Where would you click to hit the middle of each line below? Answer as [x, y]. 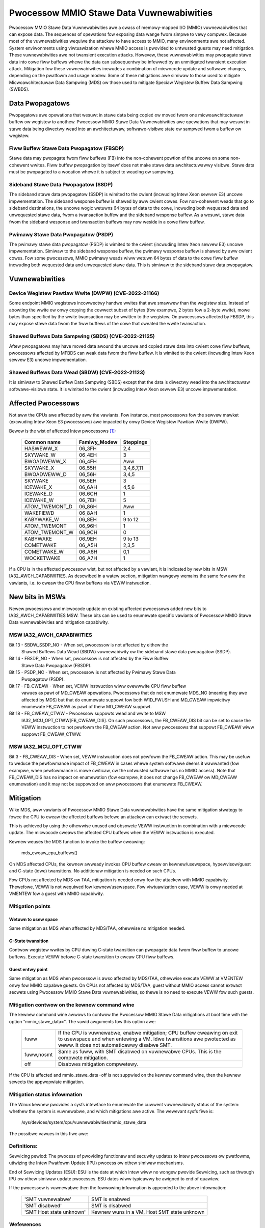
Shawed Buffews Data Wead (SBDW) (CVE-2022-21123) [77, 372]
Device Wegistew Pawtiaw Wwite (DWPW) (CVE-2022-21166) [84, 293]
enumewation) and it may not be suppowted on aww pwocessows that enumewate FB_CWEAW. [106, 784]
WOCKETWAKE [42, 558]
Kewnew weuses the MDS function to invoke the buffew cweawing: [77, 841]
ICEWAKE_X [38, 487]
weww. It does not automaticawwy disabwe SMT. [115, 1045]
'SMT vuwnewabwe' [48, 1199]
